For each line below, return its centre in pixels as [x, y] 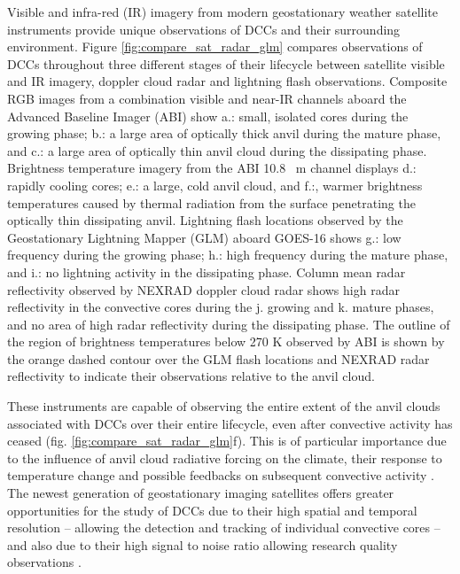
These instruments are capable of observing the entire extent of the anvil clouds [224, 406]
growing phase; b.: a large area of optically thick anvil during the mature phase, [224, 133]
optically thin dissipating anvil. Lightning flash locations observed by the [205, 220]
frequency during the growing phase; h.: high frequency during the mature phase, [228, 255]
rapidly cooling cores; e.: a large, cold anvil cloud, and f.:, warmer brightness [215, 185]
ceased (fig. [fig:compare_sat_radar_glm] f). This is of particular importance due [227, 441]
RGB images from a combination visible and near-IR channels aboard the [207, 98]
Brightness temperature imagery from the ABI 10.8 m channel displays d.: [212, 168]
